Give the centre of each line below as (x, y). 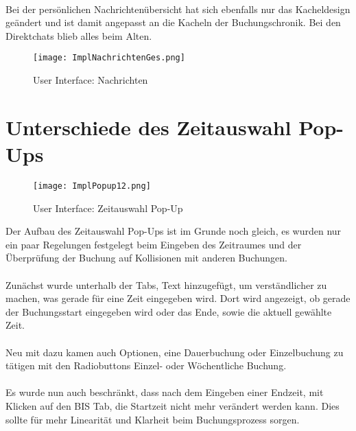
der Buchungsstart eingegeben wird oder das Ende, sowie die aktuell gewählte (169, 311)
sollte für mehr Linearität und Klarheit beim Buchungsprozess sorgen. (153, 419)
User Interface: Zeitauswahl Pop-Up (108, 208)
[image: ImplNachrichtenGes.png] (109, 58)
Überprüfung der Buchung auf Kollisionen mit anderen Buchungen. (146, 258)
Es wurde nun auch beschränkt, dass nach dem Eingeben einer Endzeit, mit (165, 392)
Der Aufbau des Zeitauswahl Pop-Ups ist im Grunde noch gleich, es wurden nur (174, 231)
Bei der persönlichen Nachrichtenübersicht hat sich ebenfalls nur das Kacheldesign (178, 9)
